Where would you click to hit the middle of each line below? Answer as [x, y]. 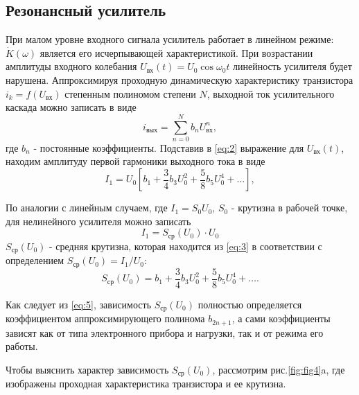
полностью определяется [250, 304]
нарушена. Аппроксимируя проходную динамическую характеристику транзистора [179, 79]
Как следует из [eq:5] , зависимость [79, 304]
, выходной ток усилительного [271, 93]
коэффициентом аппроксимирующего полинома [105, 318]
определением [35, 260]
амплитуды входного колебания [71, 66]
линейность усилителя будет [292, 66]
